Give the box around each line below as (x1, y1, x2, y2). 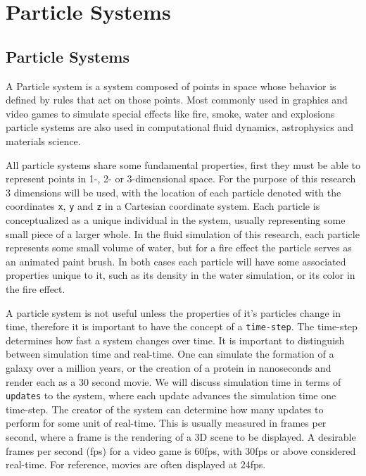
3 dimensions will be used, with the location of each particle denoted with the (6, 184, 341, 199)
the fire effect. (6, 281, 65, 296)
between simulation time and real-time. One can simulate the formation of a (6, 346, 334, 361)
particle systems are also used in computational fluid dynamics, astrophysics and (6, 120, 353, 134)
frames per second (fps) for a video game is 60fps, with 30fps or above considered (6, 443, 356, 458)
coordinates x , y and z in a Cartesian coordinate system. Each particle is (6, 199, 320, 213)
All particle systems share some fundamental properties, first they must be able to (6, 157, 360, 172)
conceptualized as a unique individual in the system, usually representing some (6, 212, 346, 227)
